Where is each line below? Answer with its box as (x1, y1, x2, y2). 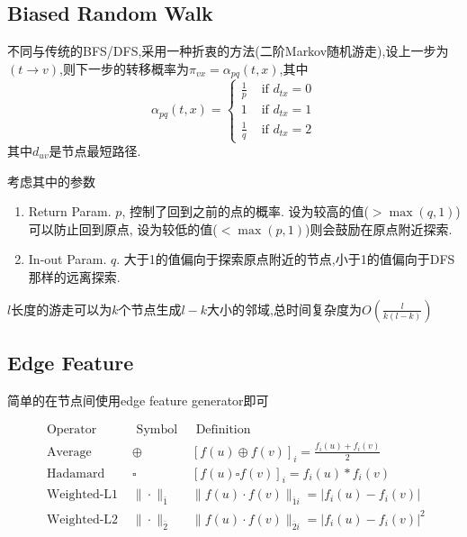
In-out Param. (28, 250, 107, 268)
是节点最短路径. (49, 141, 141, 159)
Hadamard (46, 467, 105, 480)
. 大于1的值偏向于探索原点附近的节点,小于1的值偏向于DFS (116, 250, 455, 268)
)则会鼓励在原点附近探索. (305, 219, 453, 238)
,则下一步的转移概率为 (59, 59, 189, 77)
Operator (46, 423, 97, 437)
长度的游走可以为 (11, 299, 112, 318)
